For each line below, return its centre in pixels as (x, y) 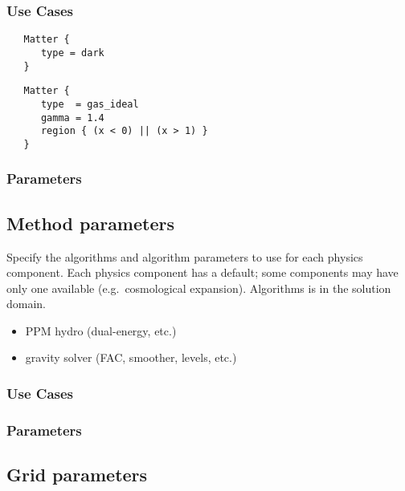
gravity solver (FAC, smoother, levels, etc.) (131, 357)
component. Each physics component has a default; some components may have (202, 272)
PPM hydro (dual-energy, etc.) (101, 330)
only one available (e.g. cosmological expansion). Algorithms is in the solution (199, 288)
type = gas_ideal (90, 104)
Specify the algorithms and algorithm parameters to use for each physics (185, 256)
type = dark (72, 53)
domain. (27, 304)
